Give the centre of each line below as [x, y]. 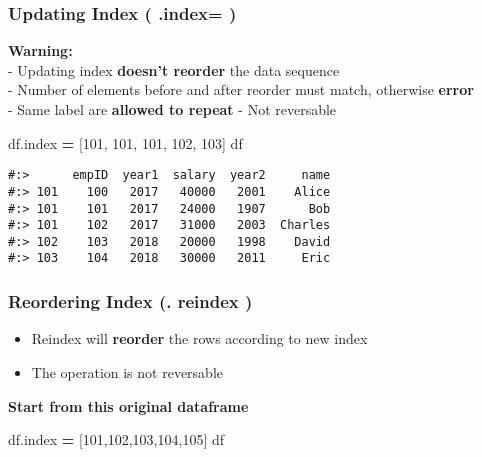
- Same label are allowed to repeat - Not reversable [172, 109]
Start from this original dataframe [128, 405]
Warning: [40, 50]
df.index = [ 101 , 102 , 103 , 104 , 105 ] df [116, 439]
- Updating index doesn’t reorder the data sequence [174, 69]
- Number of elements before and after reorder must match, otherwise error [241, 89]
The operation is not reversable [127, 371]
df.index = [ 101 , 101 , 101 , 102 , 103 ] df [125, 142]
